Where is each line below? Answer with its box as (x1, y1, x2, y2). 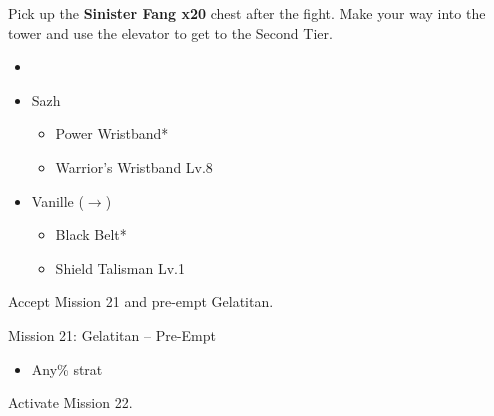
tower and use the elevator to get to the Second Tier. (8, 22, 333, 43)
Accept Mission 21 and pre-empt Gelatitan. (8, 291, 274, 312)
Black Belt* (55, 224, 127, 245)
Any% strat (31, 358, 103, 379)
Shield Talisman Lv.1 (55, 257, 185, 278)
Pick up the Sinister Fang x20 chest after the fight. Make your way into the (8, 3, 486, 23)
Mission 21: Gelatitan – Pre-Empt (8, 324, 216, 345)
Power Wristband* (55, 123, 169, 144)
